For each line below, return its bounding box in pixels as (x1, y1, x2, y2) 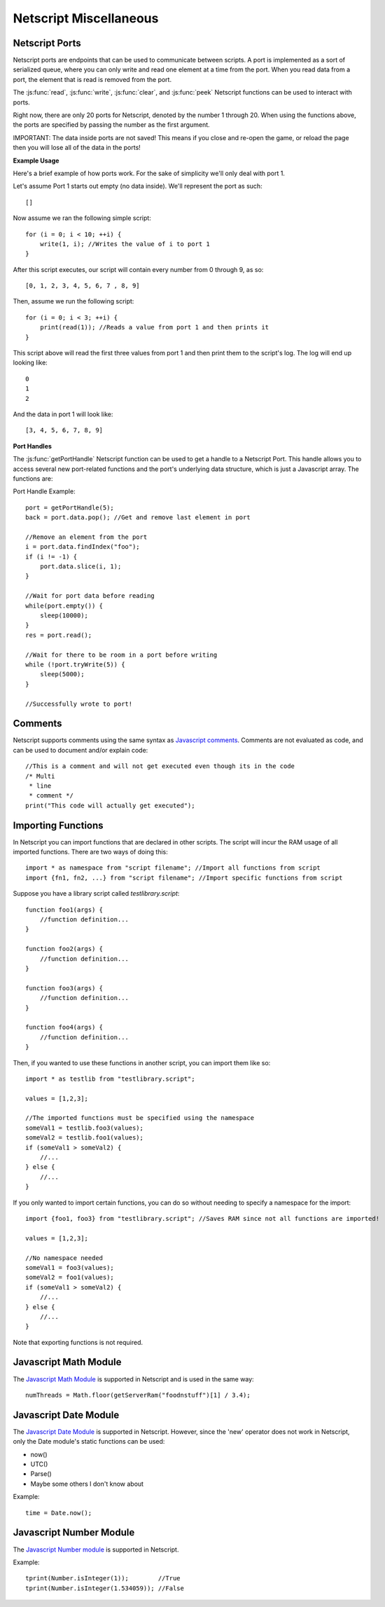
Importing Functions (13, 819, 104, 831)
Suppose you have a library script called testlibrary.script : (13, 889, 180, 898)
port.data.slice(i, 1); (39, 563, 122, 570)
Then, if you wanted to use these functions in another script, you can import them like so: (13, 1058, 271, 1067)
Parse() (30, 1470, 52, 1478)
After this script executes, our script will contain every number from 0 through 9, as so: (13, 265, 264, 273)
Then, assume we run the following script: (13, 297, 134, 306)
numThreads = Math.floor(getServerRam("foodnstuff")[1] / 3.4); (25, 1391, 251, 1399)
